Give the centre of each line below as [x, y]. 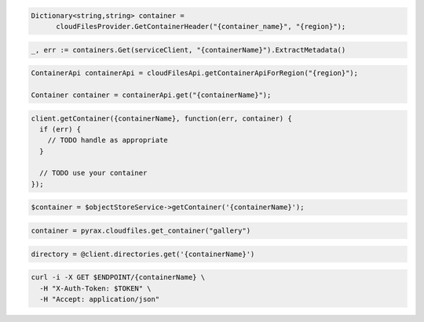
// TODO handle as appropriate [108, 140]
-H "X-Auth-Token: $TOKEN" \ [96, 288]
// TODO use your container [93, 173]
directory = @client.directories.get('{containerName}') [143, 254]
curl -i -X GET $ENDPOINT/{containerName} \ [118, 277]
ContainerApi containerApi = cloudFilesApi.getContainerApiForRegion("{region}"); [195, 73]
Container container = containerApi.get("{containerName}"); [151, 95]
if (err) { [60, 129]
